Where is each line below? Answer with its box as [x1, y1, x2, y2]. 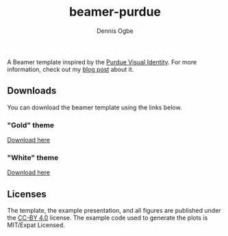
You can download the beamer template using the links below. [7, 103, 183, 112]
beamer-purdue [68, 4, 162, 20]
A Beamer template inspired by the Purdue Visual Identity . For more [7, 57, 197, 66]
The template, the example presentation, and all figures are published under [7, 207, 221, 215]
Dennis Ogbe [97, 27, 134, 35]
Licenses [7, 188, 47, 200]
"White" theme [7, 153, 59, 162]
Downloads [7, 85, 57, 96]
